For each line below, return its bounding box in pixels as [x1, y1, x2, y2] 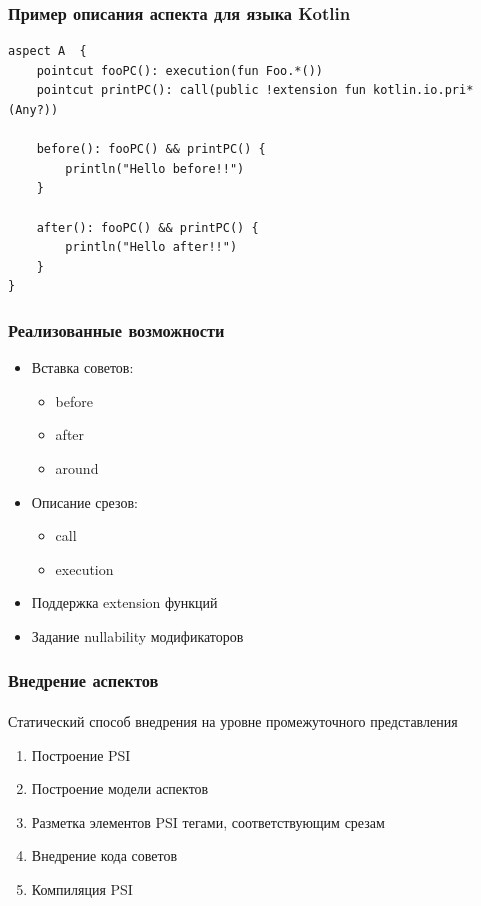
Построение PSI [31, 744, 131, 765]
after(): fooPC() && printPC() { [36, 220, 259, 235]
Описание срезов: [31, 491, 138, 512]
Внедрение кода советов [31, 845, 178, 866]
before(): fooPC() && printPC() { [36, 142, 266, 157]
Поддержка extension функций [31, 592, 218, 613]
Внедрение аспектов [8, 668, 159, 693]
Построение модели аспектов [31, 778, 209, 799]
